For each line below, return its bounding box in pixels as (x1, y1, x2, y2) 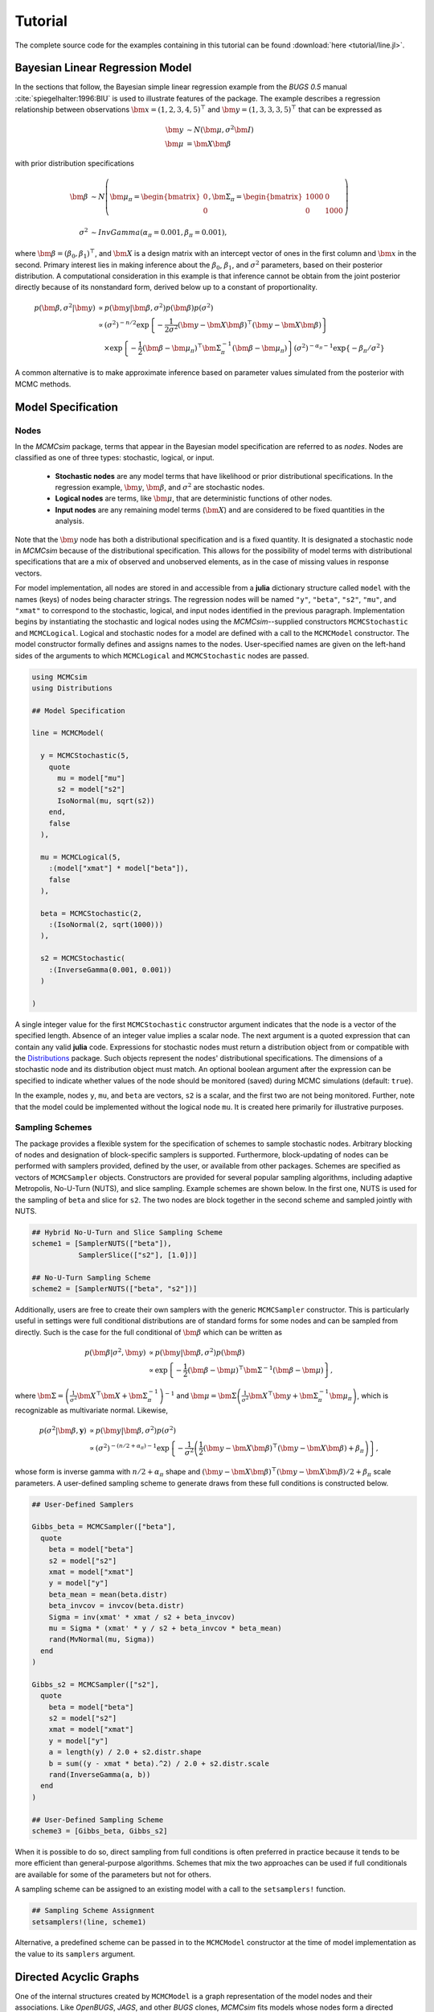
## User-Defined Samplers (31, 1499, 134, 1509)
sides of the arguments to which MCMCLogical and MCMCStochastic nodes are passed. (14, 650, 309, 660)
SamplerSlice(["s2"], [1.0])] (78, 1250, 198, 1260)
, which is (356, 1391, 389, 1400)
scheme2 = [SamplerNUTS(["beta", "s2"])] (31, 1284, 198, 1293)
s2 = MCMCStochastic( (40, 954, 126, 963)
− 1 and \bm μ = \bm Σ (165, 1390, 237, 1400)
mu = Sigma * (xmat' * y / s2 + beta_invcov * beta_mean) (48, 1623, 282, 1633)
